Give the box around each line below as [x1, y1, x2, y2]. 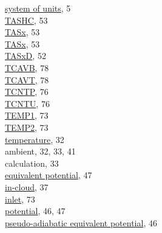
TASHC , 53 [5, 13, 48, 26]
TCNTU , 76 [5, 97, 50, 110]
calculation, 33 [5, 156, 59, 169]
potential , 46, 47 [5, 204, 66, 217]
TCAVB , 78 [5, 61, 49, 74]
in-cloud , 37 [5, 180, 49, 193]
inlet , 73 [5, 192, 35, 205]
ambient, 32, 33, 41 [5, 145, 76, 158]
